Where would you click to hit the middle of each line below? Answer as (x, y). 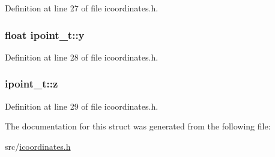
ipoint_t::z (32, 84)
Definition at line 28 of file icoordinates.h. (82, 57)
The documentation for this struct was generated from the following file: (138, 126)
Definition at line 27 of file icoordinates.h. (82, 8)
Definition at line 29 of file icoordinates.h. (82, 106)
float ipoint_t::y (45, 34)
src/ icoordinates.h (38, 146)
